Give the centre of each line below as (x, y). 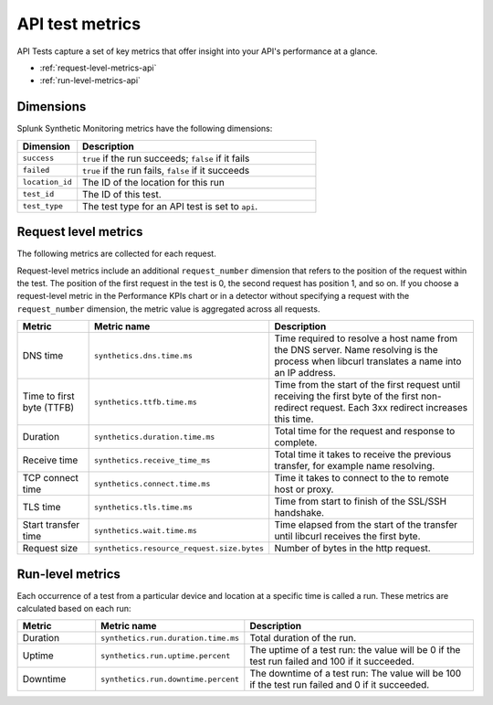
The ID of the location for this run (154, 182)
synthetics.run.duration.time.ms (170, 638)
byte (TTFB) (48, 408)
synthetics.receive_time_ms (152, 460)
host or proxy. (304, 489)
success (38, 159)
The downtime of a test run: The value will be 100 (356, 674)
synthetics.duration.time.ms (155, 437)
